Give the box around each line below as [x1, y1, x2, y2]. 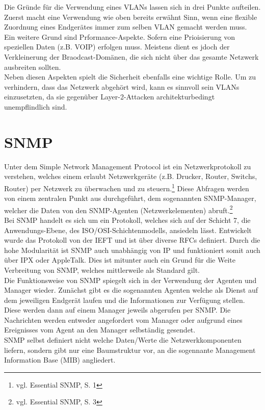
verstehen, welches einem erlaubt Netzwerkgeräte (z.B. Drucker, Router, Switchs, [4, 171, 257, 182]
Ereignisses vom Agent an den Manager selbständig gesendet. [4, 324, 196, 335]
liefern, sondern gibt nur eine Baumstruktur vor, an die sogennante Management [4, 344, 256, 355]
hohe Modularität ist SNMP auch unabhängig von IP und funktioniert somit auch [4, 244, 260, 255]
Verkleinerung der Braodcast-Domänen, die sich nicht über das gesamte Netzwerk [4, 51, 259, 62]
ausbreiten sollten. [4, 61, 61, 72]
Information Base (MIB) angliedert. [4, 354, 116, 365]
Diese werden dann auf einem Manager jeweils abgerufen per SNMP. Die [4, 304, 231, 315]
